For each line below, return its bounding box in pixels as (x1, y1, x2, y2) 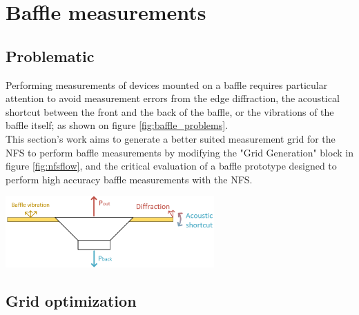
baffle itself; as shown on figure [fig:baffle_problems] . (6, 118, 229, 132)
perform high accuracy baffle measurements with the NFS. (6, 172, 253, 186)
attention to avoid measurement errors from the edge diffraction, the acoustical (6, 91, 340, 105)
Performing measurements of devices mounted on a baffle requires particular (6, 77, 328, 92)
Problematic (6, 45, 95, 66)
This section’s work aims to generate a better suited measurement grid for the (6, 131, 336, 145)
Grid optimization (6, 290, 137, 312)
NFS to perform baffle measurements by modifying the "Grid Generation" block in (6, 145, 353, 159)
